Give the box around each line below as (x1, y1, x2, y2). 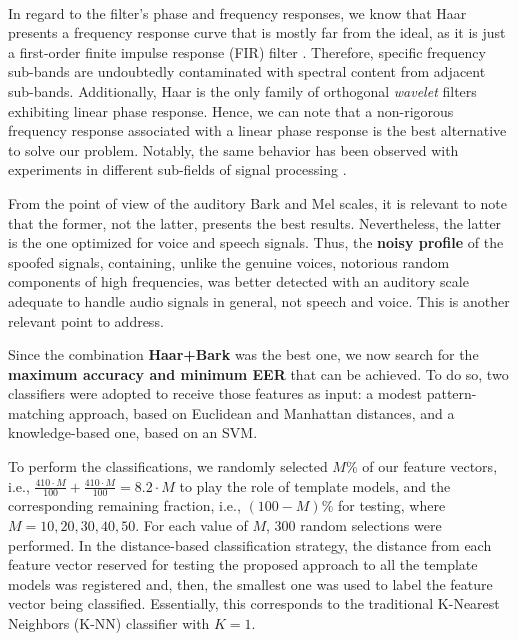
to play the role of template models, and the (179, 475, 451, 496)
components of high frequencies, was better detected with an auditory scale (8, 271, 469, 292)
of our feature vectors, (362, 456, 498, 477)
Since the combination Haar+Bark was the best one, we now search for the (8, 344, 479, 365)
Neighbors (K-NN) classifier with (8, 613, 210, 634)
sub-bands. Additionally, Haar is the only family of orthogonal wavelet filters (8, 80, 477, 101)
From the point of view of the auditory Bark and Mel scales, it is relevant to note (8, 192, 507, 213)
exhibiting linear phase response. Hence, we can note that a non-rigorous (8, 100, 454, 121)
